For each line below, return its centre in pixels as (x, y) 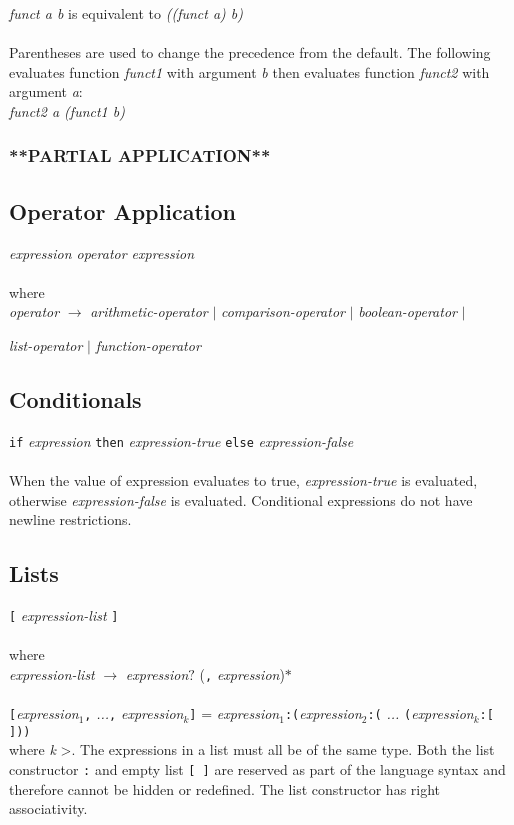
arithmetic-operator (149, 311)
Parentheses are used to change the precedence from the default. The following (250, 52)
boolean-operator (407, 311)
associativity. (48, 808)
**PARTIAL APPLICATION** (140, 155)
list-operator (46, 344)
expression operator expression (102, 252)
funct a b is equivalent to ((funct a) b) (126, 13)
